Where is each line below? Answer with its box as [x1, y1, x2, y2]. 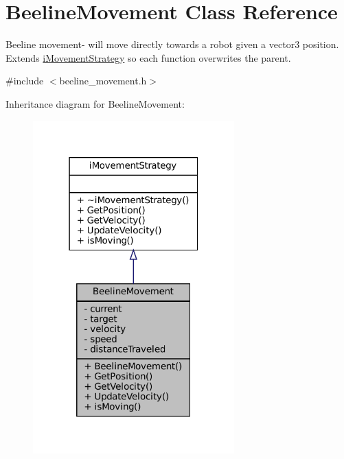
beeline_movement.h [59, 73, 147, 88]
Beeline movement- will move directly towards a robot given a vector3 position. [5, 37, 339, 51]
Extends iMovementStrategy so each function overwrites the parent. [5, 50, 291, 64]
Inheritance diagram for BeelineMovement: [5, 96, 185, 110]
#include [5, 73, 44, 88]
